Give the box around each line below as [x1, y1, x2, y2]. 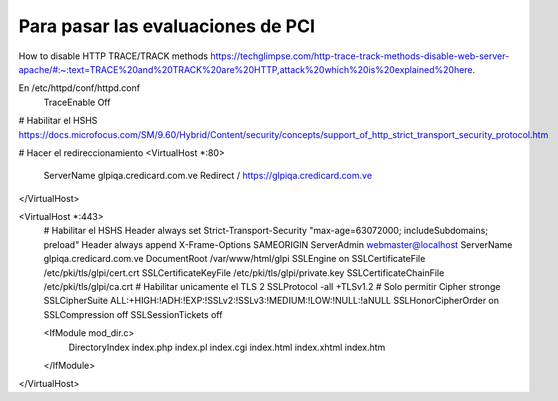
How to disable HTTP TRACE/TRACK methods [18, 50, 209, 62]
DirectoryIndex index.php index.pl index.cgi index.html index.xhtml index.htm [68, 341, 386, 353]
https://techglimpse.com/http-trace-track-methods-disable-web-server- [210, 50, 510, 62]
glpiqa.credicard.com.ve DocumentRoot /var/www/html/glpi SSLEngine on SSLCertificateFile [43, 253, 426, 265]
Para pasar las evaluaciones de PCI [18, 15, 315, 37]
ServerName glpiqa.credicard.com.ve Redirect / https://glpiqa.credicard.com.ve [43, 170, 373, 182]
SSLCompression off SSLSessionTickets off [43, 308, 223, 320]
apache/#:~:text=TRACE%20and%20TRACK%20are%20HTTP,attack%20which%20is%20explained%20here [18, 63, 474, 75]
